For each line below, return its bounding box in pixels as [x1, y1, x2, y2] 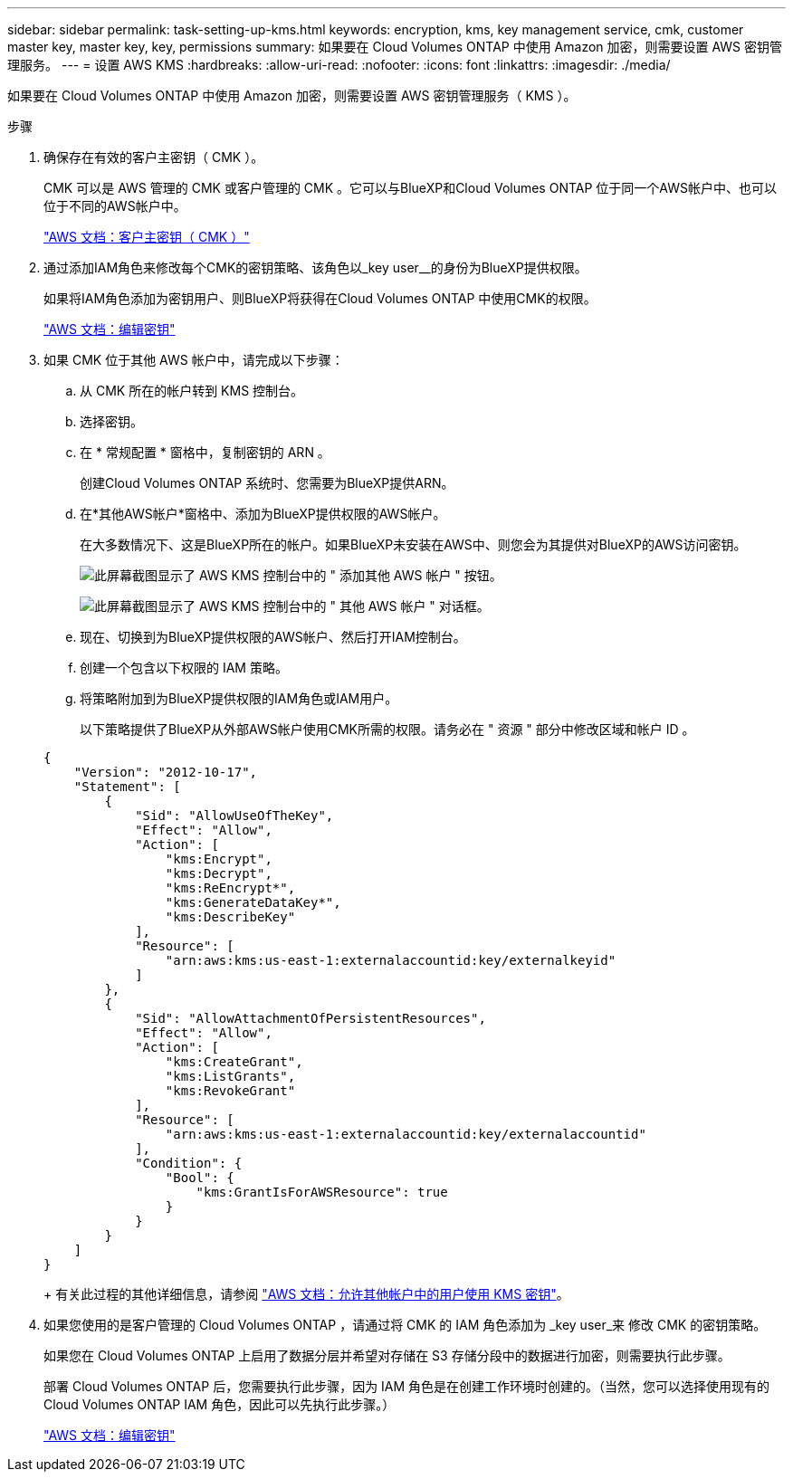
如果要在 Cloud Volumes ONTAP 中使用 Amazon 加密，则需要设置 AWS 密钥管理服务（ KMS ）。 [7, 88, 577, 103]
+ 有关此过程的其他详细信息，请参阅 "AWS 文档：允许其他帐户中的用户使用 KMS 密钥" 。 [43, 1286, 569, 1302]
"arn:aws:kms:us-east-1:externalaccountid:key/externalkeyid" [165, 953, 616, 968]
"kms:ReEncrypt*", [165, 881, 296, 895]
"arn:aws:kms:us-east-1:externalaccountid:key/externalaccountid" [165, 1127, 646, 1141]
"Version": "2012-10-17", [73, 765, 258, 779]
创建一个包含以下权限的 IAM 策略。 [80, 660, 288, 675]
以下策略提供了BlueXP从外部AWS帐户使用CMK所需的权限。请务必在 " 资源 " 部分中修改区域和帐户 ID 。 [80, 721, 695, 737]
